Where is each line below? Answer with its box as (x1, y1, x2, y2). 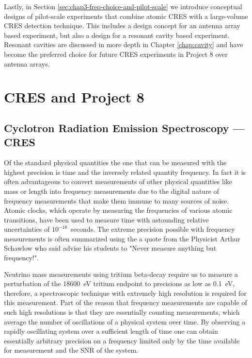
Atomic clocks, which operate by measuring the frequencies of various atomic (4, 205, 233, 215)
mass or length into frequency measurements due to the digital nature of (4, 186, 219, 196)
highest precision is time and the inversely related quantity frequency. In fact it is (4, 167, 246, 177)
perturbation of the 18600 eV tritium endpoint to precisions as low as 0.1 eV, (4, 278, 235, 289)
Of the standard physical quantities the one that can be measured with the (4, 157, 227, 168)
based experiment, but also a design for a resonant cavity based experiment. (4, 30, 230, 40)
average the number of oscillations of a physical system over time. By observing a (4, 316, 246, 326)
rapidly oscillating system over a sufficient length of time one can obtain (4, 326, 218, 336)
